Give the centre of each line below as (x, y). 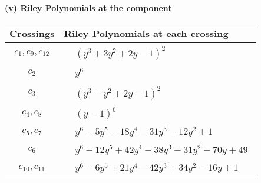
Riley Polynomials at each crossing (146, 33)
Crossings (32, 33)
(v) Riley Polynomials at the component (88, 8)
